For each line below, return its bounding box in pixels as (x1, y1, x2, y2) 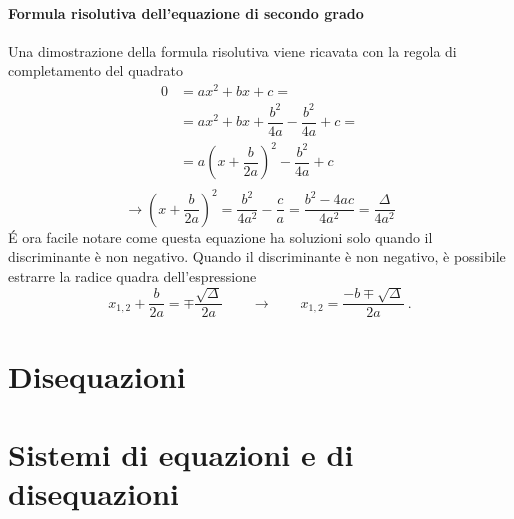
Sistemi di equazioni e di (8, 433, 354, 474)
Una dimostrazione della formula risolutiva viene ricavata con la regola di (8, 40, 457, 61)
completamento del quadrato (8, 60, 184, 81)
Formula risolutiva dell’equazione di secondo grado (8, 2, 364, 23)
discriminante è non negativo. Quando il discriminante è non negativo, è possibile (8, 246, 506, 267)
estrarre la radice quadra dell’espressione (8, 265, 257, 286)
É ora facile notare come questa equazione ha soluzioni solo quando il (8, 226, 433, 247)
